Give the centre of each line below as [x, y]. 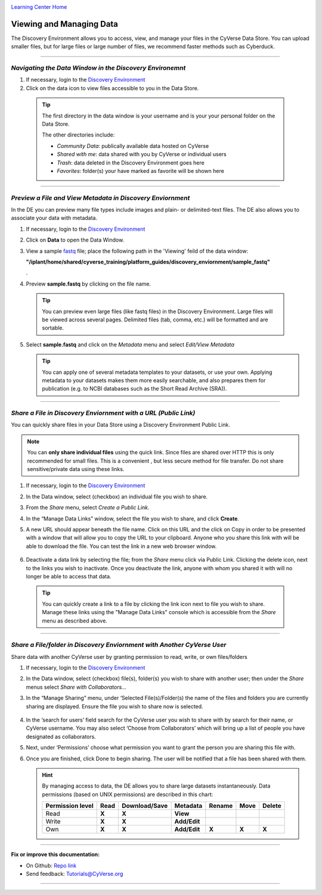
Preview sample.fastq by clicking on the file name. [89, 284]
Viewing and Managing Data [65, 24]
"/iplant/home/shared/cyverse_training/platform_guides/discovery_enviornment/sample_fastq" [148, 262]
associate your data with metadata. [54, 218]
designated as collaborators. [61, 736]
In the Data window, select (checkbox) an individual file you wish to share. [117, 496]
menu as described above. [75, 621]
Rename [221, 806]
